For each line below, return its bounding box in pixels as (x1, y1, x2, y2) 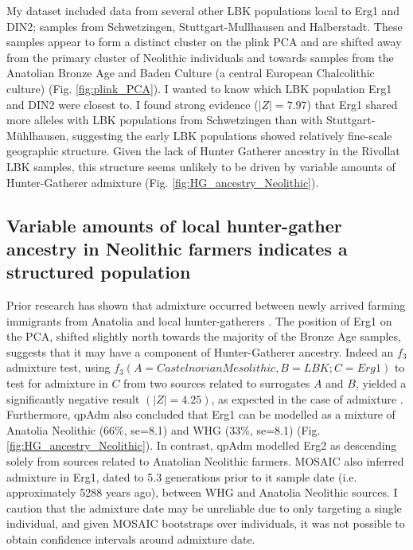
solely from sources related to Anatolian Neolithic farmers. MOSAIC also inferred (6, 453, 404, 470)
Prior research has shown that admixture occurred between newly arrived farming (6, 297, 406, 314)
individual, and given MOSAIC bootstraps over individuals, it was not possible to (6, 515, 405, 532)
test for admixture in (6, 375, 108, 392)
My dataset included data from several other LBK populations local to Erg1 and (6, 2, 400, 18)
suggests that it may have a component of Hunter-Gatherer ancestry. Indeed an (6, 343, 394, 360)
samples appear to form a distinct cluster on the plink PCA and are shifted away (6, 33, 402, 50)
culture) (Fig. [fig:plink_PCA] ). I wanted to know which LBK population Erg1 (6, 80, 392, 96)
